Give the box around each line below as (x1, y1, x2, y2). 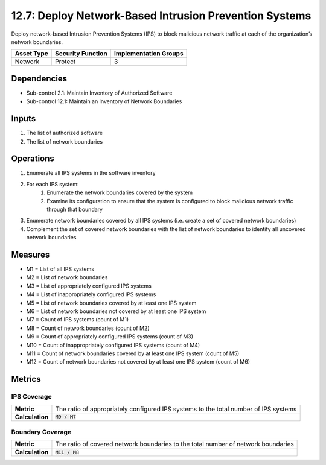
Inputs (11, 113, 36, 124)
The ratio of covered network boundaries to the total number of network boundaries (55, 440, 294, 449)
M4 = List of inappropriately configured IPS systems (26, 291, 156, 298)
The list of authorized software (26, 130, 103, 137)
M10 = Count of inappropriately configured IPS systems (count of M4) (26, 341, 200, 349)
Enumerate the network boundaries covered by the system (46, 189, 193, 196)
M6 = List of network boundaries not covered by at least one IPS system (26, 308, 206, 315)
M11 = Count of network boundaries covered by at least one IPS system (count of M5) (26, 350, 240, 357)
